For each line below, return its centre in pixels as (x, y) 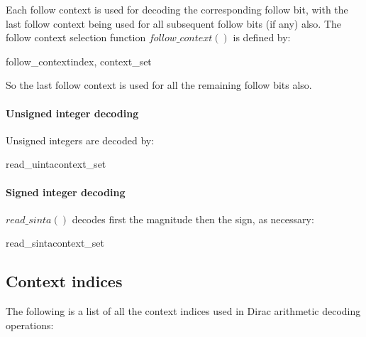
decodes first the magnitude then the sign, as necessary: (193, 219)
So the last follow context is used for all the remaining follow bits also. (159, 85)
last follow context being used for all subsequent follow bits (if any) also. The (174, 23)
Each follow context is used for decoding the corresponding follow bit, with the (177, 9)
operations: (30, 325)
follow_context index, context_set (79, 61)
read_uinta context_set (56, 164)
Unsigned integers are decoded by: (80, 140)
